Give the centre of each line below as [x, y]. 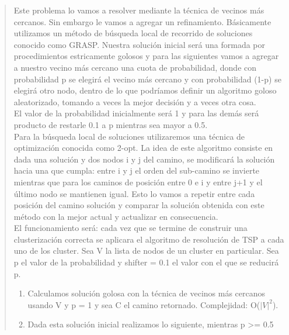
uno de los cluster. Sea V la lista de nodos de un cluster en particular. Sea [146, 251]
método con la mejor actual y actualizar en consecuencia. [116, 216]
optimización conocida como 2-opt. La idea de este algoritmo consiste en [143, 148]
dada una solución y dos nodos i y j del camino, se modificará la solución [144, 159]
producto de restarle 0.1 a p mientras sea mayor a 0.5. [111, 124]
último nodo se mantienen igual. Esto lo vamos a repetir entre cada [134, 193]
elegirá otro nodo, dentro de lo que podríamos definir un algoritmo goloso [145, 90]
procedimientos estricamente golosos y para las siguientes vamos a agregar [146, 56]
